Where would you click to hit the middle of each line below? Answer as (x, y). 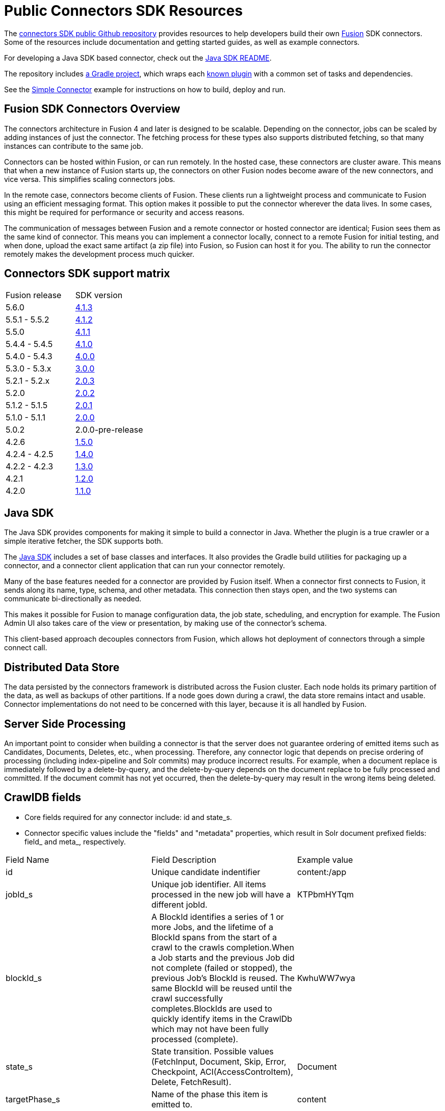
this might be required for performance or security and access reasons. (124, 212)
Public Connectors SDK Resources (124, 11)
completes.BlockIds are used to (212, 1008)
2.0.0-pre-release (109, 430)
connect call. (26, 648)
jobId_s (19, 894)
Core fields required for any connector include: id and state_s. (128, 817)
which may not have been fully (210, 1029)
